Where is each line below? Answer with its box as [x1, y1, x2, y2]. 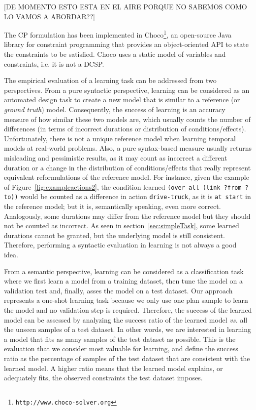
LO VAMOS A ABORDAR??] [4, 11, 95, 21]
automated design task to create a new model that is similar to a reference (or [4, 94, 240, 105]
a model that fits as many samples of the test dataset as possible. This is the [4, 333, 236, 344]
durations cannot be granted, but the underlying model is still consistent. [4, 230, 225, 240]
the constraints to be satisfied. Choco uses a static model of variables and [4, 49, 226, 59]
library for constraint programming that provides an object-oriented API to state [4, 39, 249, 49]
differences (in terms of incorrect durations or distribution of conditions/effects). [4, 123, 246, 134]
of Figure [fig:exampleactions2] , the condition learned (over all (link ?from [4, 181, 242, 192]
